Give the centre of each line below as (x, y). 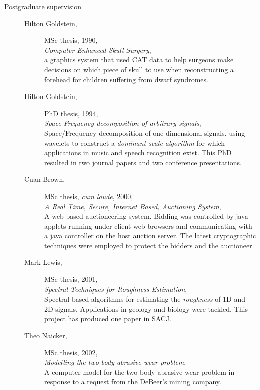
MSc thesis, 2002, (71, 352)
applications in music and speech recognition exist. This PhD (138, 153)
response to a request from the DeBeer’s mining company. (133, 382)
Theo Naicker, (46, 335)
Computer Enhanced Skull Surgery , (98, 50)
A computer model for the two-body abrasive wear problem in (140, 372)
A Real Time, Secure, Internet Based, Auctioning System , (133, 206)
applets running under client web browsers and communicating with (148, 225)
